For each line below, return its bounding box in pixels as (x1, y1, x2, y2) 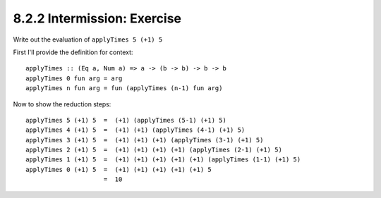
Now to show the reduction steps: (13, 99, 111, 109)
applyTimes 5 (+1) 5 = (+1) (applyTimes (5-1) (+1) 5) (25, 116, 227, 124)
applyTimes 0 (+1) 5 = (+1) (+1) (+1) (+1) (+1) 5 (25, 166, 212, 173)
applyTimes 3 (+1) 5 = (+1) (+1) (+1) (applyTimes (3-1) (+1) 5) (25, 136, 264, 144)
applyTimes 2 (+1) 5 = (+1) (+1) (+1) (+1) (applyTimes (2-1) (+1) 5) (25, 146, 282, 154)
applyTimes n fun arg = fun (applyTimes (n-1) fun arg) (25, 85, 223, 92)
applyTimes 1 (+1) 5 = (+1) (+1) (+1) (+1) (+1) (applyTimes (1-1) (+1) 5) (25, 156, 301, 163)
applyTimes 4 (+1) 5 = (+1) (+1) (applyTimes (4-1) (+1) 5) (25, 126, 246, 134)
